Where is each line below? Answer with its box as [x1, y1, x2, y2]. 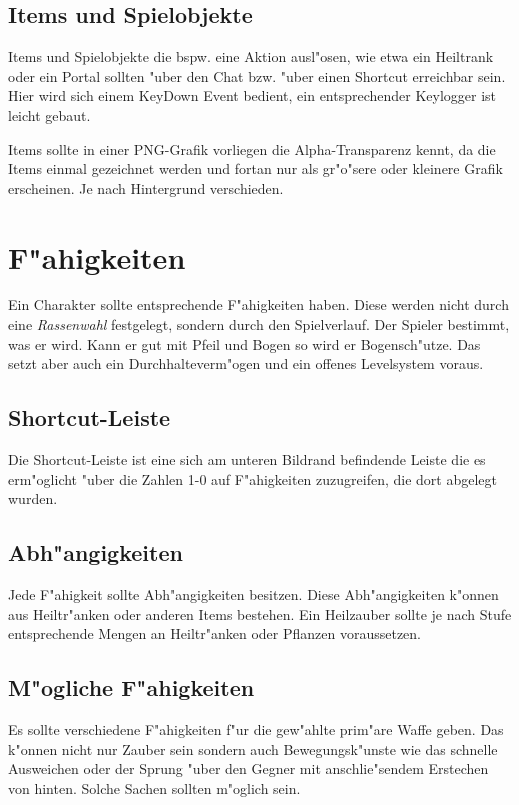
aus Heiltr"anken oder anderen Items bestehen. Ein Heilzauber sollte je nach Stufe [8, 603, 512, 624]
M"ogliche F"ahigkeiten [8, 672, 255, 703]
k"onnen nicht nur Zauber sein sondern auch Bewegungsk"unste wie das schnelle [8, 738, 498, 759]
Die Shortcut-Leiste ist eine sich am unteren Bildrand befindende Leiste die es [8, 449, 486, 470]
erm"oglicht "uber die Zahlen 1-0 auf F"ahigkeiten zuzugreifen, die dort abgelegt [8, 468, 497, 489]
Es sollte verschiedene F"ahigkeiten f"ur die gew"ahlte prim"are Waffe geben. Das [8, 719, 504, 740]
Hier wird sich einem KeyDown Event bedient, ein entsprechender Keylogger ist [8, 85, 497, 106]
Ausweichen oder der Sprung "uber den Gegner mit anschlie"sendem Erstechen [8, 758, 489, 779]
